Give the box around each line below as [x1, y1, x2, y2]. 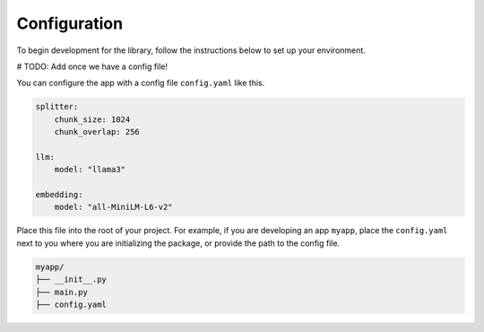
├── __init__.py [35, 275, 108, 284]
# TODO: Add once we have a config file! [16, 61, 169, 72]
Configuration [16, 13, 124, 33]
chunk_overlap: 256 [54, 127, 141, 137]
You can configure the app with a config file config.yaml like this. [16, 77, 265, 89]
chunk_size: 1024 [54, 114, 131, 125]
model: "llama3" [54, 164, 125, 175]
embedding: [35, 189, 83, 200]
